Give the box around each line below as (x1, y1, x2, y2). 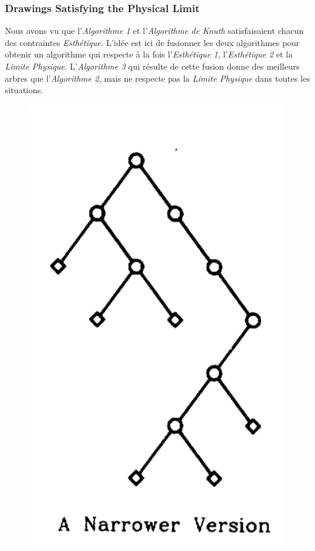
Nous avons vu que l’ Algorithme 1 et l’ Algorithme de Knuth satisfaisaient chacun (5, 24, 304, 37)
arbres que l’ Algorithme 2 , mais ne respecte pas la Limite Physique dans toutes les (5, 71, 310, 84)
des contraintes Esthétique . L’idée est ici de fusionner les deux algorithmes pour (5, 36, 300, 48)
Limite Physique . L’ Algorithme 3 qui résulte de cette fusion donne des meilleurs (5, 60, 300, 72)
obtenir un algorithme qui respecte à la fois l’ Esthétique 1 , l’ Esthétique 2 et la (5, 48, 293, 61)
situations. (5, 84, 44, 96)
